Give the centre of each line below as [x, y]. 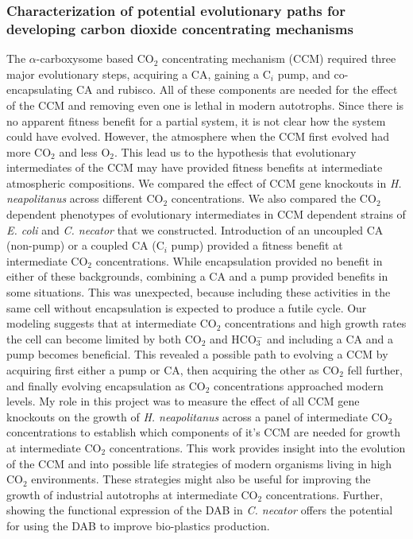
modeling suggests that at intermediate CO [112, 323]
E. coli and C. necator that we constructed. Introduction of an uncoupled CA [195, 229]
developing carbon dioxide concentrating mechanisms [180, 28]
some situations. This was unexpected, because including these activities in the [199, 292]
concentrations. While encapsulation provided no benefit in [239, 260]
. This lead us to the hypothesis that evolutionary [235, 151]
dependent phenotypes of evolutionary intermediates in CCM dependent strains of [206, 214]
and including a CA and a [330, 338]
